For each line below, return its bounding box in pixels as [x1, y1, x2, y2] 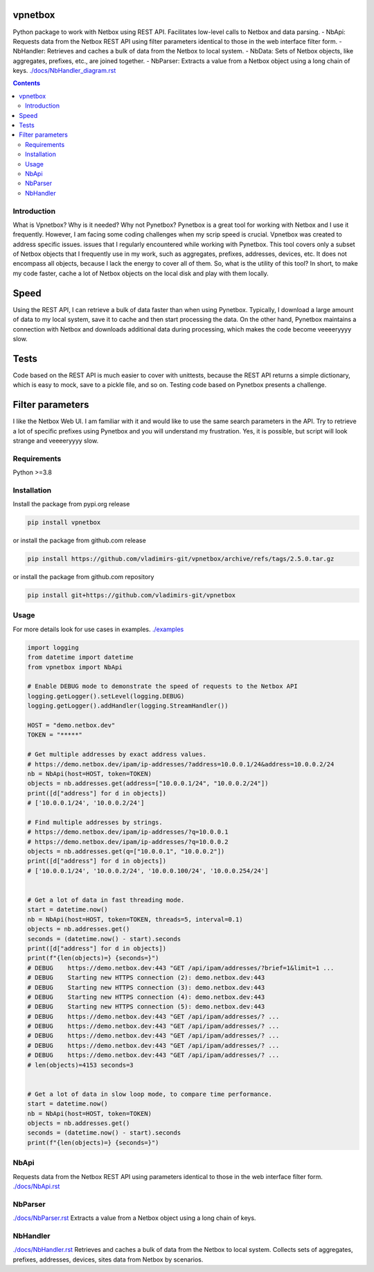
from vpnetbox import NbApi [27, 663, 123, 671]
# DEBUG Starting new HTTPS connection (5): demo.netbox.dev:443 [27, 1003, 265, 1011]
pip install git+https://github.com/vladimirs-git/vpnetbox [27, 592, 236, 599]
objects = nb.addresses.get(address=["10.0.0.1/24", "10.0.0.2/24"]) [27, 780, 269, 787]
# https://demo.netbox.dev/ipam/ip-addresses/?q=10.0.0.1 [27, 828, 229, 836]
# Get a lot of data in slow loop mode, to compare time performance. [27, 1090, 273, 1098]
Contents [12, 79, 41, 87]
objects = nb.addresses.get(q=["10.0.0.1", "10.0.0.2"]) [27, 848, 225, 856]
